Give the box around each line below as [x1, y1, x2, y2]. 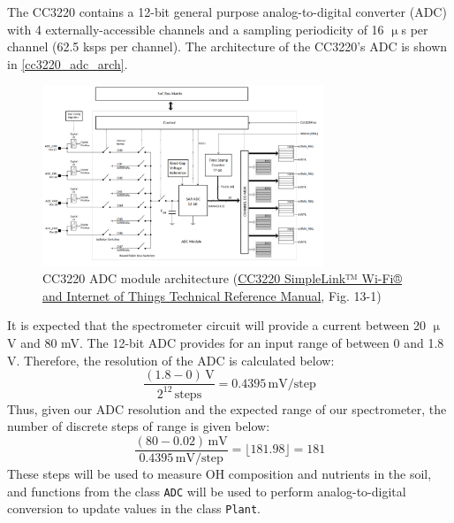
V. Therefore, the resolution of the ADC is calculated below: [7, 350, 335, 369]
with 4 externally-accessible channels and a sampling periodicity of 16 [7, 19, 384, 38]
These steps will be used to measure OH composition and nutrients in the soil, [7, 464, 432, 482]
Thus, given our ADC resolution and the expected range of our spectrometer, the [7, 399, 447, 418]
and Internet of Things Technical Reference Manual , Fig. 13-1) [42, 286, 382, 304]
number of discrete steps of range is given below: [7, 417, 270, 435]
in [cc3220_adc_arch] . [7, 54, 128, 73]
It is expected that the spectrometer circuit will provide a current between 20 [7, 316, 427, 335]
